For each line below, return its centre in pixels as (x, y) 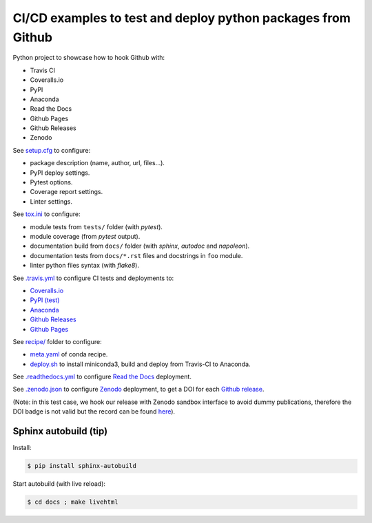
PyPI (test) (45, 300)
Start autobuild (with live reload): (59, 484)
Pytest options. (51, 182)
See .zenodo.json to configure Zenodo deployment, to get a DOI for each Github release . (138, 389)
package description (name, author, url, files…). (97, 163)
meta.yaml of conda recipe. (69, 354)
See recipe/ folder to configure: (58, 341)
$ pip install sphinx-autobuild (82, 466)
